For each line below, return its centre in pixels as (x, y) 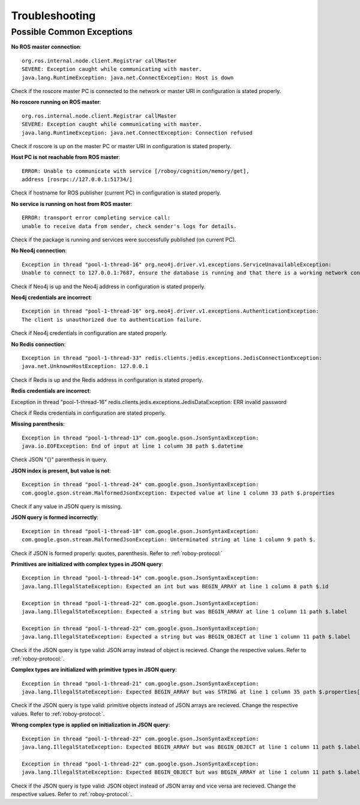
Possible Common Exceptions (72, 32)
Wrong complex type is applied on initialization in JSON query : (91, 725)
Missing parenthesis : (38, 424)
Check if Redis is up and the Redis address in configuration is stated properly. (107, 380)
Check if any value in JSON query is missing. (67, 507)
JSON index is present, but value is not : (61, 471)
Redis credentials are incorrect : (51, 391)
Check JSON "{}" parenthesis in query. (59, 460)
